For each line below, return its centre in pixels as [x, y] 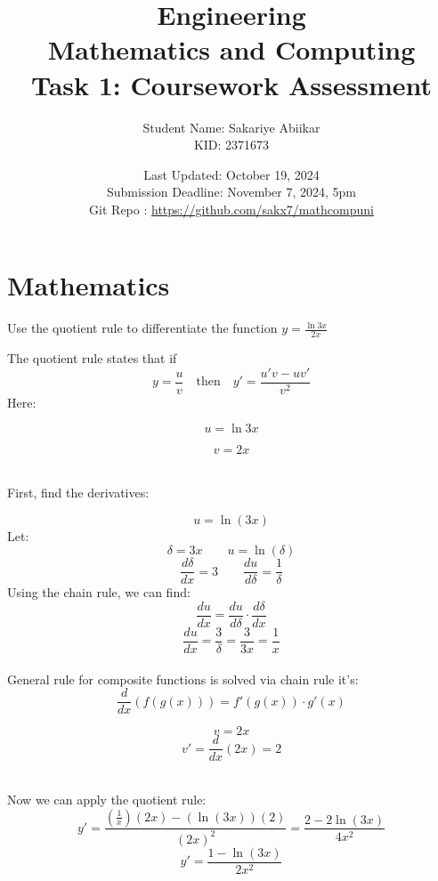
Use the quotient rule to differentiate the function [142, 328]
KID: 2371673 [231, 145]
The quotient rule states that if [92, 358]
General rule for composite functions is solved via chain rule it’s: [183, 679]
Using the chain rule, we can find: [99, 592]
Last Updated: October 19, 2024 [231, 174]
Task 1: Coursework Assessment [231, 84]
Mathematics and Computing [231, 49]
